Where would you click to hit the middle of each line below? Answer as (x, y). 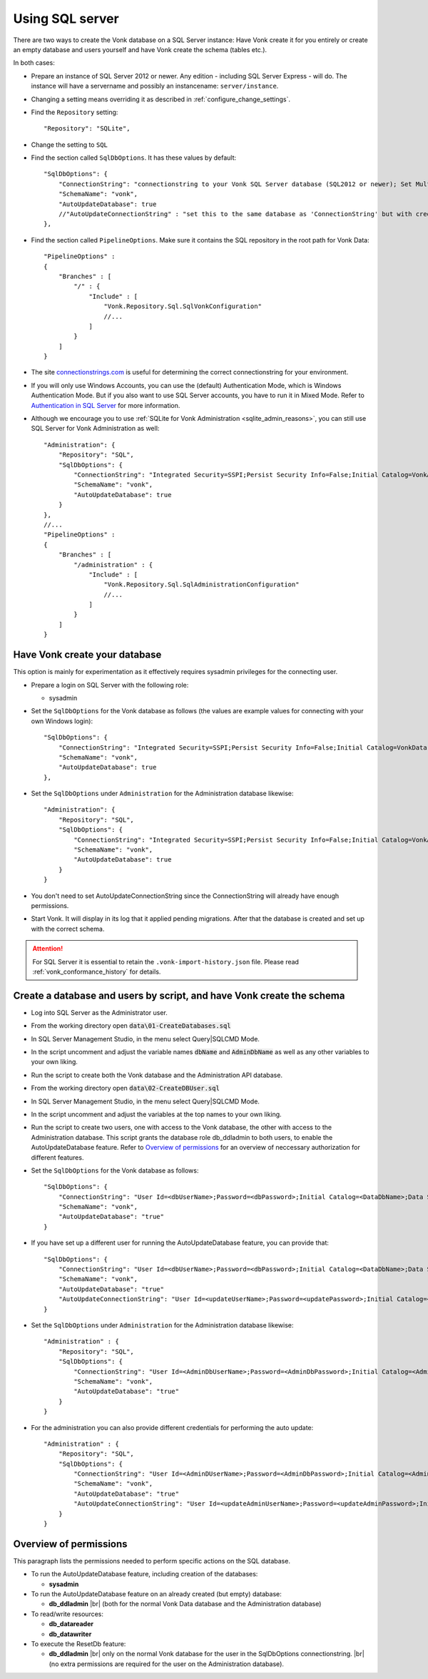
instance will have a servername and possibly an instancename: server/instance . (155, 86)
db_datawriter (70, 1634)
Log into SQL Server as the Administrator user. (99, 1012)
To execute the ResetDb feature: (78, 1644)
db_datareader (71, 1624)
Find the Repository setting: (75, 112)
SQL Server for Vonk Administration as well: (95, 429)
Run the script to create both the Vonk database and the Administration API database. (157, 1075)
